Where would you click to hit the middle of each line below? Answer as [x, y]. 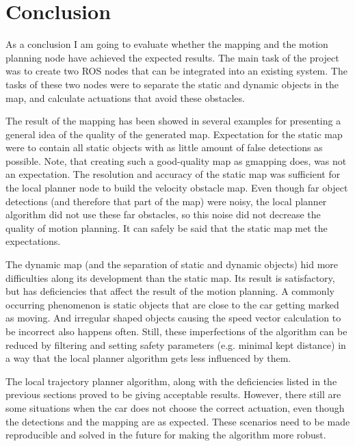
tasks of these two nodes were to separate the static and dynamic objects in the [172, 84]
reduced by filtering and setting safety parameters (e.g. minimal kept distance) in [176, 344]
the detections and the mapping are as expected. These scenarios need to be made [178, 421]
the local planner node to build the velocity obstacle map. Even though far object [177, 188]
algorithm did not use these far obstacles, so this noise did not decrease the [163, 214]
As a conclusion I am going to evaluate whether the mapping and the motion [167, 44]
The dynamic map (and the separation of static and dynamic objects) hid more [172, 264]
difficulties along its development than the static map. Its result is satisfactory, [170, 277]
